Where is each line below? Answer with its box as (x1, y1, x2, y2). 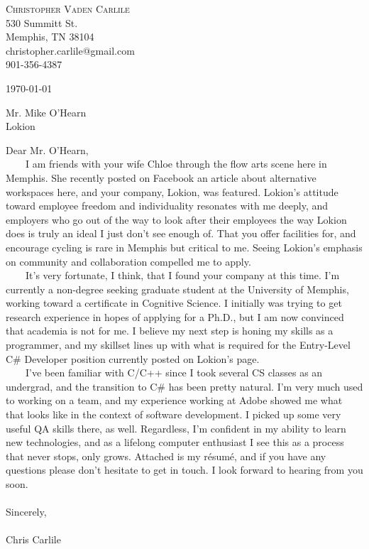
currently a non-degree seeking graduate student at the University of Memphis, (6, 281, 349, 296)
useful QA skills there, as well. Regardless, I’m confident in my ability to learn (6, 420, 346, 435)
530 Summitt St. (6, 15, 78, 30)
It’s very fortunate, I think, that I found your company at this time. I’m (25, 268, 340, 283)
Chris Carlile (6, 532, 61, 547)
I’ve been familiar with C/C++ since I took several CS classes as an (25, 365, 323, 380)
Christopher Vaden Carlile (6, 1, 130, 16)
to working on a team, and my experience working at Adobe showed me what (6, 393, 343, 408)
